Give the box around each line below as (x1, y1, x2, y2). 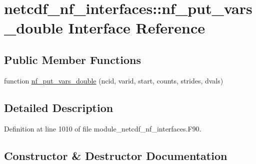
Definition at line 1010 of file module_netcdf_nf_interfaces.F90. (4, 123, 201, 133)
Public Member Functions (4, 51, 141, 67)
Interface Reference (68, 17, 205, 38)
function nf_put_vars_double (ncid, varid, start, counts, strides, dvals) (4, 75, 223, 85)
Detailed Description (4, 99, 113, 115)
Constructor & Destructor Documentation (4, 147, 227, 163)
